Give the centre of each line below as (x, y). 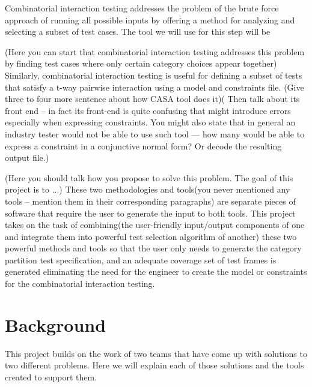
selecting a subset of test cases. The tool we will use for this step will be (138, 31)
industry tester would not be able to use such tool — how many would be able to (155, 133)
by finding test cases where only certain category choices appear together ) (141, 63)
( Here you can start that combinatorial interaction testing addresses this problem (155, 51)
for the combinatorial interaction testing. (80, 283)
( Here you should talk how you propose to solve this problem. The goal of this (149, 177)
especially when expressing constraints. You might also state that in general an (150, 122)
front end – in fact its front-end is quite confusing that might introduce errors (148, 110)
